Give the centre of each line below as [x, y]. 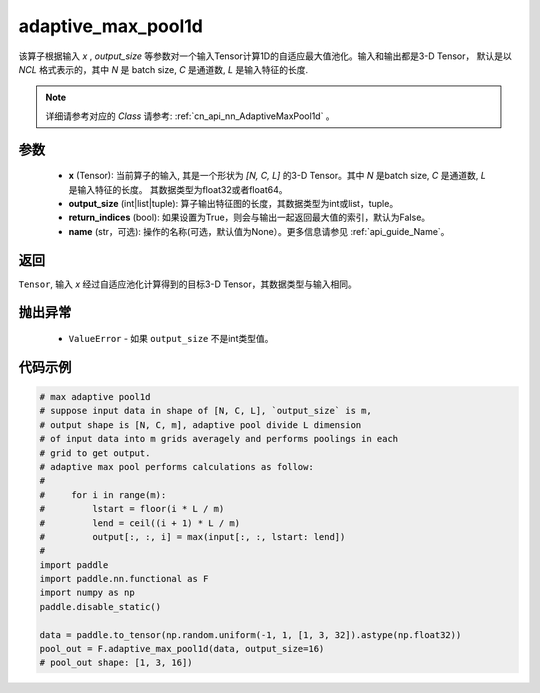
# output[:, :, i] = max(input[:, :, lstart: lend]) [192, 536]
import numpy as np [87, 593]
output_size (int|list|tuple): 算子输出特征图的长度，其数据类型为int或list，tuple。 [233, 203]
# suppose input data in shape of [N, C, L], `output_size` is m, [205, 411]
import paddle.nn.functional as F [124, 579]
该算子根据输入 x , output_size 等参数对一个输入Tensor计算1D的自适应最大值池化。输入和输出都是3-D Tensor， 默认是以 [265, 56]
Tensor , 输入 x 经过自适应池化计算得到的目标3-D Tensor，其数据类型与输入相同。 [187, 284]
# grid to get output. [95, 453]
